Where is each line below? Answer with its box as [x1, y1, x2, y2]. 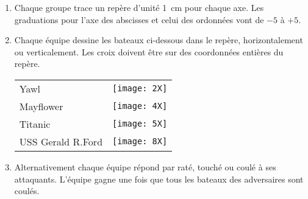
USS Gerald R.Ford [19, 134, 103, 148]
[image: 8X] [112, 136, 168, 147]
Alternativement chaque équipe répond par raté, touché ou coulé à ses [14, 160, 276, 173]
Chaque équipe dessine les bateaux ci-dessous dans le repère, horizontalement [14, 33, 303, 46]
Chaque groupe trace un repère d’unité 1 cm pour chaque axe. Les [14, 1, 264, 13]
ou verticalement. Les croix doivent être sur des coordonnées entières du [14, 45, 284, 58]
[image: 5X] [112, 119, 168, 129]
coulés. [14, 184, 40, 197]
